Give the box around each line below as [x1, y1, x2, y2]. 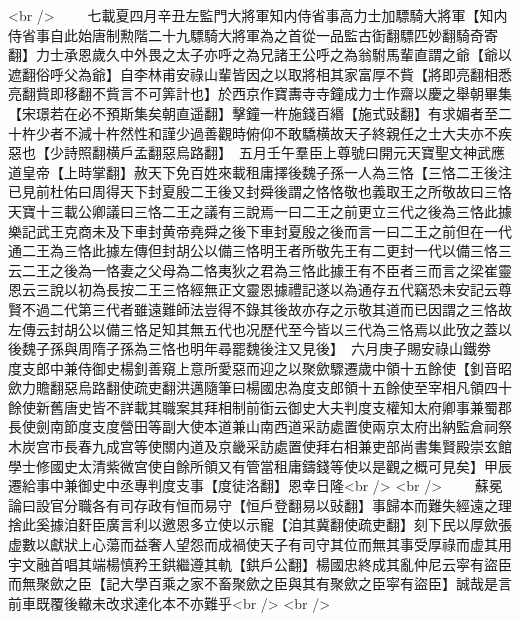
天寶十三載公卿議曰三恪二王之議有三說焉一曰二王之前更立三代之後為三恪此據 [8, 200, 512, 221]
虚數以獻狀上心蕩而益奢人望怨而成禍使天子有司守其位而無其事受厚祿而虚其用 [8, 534, 512, 555]
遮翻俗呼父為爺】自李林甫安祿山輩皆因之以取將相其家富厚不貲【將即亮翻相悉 [8, 63, 512, 84]
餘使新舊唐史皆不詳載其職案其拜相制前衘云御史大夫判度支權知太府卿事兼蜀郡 [8, 396, 512, 417]
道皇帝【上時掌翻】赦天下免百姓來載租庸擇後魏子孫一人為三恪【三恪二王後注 [8, 161, 512, 182]
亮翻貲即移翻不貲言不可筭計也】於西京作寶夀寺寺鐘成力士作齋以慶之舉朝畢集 [8, 83, 512, 104]
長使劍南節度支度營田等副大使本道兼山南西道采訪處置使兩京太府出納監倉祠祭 [8, 416, 512, 437]
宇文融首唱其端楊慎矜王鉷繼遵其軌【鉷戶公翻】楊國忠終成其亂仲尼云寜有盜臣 [8, 553, 512, 574]
